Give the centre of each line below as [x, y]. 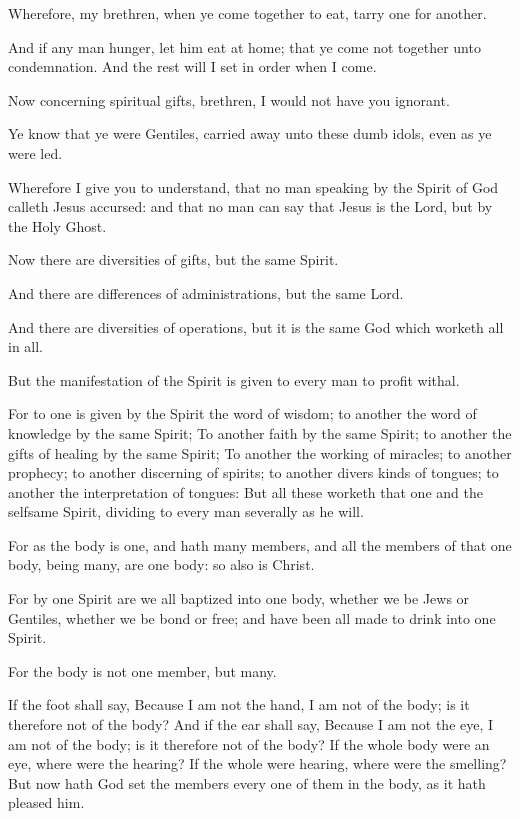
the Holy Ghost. [57, 225]
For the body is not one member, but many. [142, 670]
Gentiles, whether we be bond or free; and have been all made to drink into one [252, 617]
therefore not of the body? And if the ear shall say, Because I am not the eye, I [251, 724]
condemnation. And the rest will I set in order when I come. [192, 66]
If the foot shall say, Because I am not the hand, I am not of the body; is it [239, 704]
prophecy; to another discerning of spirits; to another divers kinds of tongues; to [253, 472]
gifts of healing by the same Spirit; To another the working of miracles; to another [260, 452]
